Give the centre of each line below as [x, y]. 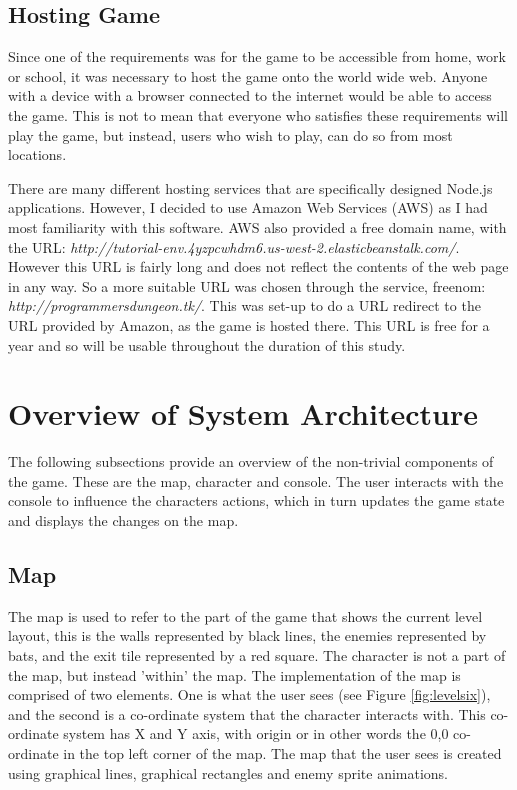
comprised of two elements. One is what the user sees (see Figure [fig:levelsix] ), [249, 694]
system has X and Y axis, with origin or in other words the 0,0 [256, 733]
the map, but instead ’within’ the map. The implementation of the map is [234, 674]
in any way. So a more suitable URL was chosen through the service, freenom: [247, 285]
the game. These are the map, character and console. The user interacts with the [256, 480]
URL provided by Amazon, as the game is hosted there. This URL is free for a [249, 324]
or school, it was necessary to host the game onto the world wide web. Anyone [248, 75]
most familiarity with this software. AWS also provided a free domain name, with [257, 226]
